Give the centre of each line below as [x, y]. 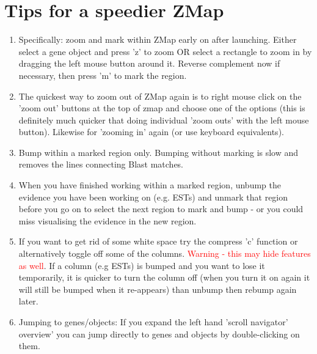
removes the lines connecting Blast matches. [101, 164]
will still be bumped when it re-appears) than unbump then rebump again [158, 289]
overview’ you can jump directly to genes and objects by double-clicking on [159, 334]
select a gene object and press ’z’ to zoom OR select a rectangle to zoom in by [165, 51]
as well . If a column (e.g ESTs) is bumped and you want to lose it [142, 265]
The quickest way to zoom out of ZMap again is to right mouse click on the [160, 96]
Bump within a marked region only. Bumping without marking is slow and [158, 152]
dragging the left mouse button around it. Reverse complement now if [149, 63]
